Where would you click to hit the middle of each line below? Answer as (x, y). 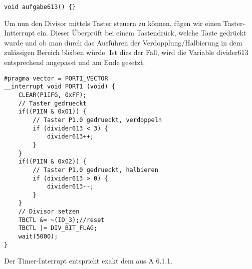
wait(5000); (38, 237)
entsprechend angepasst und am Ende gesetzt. (75, 62)
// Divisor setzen (49, 212)
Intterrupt (20, 33)
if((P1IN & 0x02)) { (52, 162)
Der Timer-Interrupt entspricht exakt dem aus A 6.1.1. (88, 261)
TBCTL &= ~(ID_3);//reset (61, 220)
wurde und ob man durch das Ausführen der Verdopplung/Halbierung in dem (123, 42)
